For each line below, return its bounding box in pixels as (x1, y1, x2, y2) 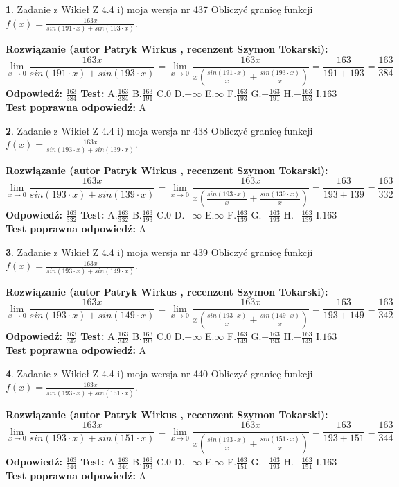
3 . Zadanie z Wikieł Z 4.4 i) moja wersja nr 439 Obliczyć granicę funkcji (6, 244, 313, 259)
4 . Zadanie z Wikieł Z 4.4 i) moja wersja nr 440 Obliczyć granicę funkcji (6, 366, 313, 380)
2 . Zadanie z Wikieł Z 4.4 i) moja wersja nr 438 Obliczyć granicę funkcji (6, 123, 313, 137)
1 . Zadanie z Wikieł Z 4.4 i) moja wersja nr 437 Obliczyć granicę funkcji (6, 2, 313, 16)
